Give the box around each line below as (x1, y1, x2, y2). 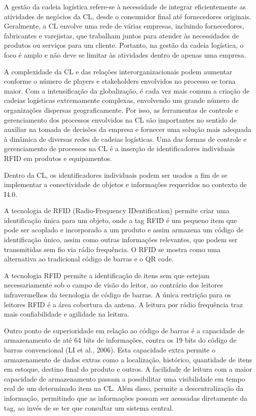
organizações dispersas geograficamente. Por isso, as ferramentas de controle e (4, 104, 238, 115)
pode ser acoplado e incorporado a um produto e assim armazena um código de (4, 224, 244, 235)
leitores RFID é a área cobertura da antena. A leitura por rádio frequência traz (4, 299, 243, 309)
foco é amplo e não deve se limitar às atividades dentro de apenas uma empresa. (4, 49, 246, 60)
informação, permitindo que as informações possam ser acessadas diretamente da (4, 392, 248, 403)
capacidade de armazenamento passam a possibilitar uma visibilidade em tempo (4, 373, 245, 384)
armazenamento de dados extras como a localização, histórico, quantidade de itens (4, 354, 252, 364)
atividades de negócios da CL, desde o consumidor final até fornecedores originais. (4, 11, 252, 21)
